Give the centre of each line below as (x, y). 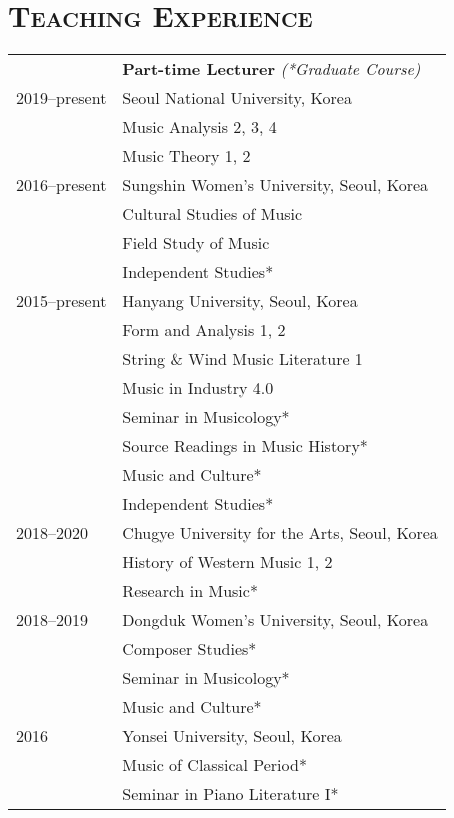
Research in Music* (190, 591)
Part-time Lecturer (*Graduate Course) (271, 69)
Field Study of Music (196, 243)
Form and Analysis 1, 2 (204, 330)
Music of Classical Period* (214, 765)
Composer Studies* (189, 649)
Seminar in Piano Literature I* (230, 794)
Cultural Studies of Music (212, 214)
